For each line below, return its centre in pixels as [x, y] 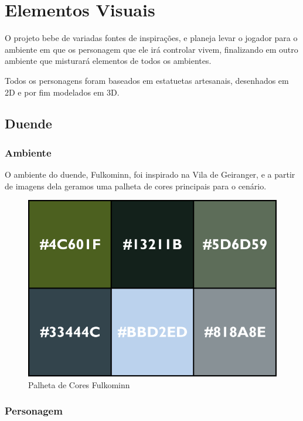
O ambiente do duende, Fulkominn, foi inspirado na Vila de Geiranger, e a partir [150, 174]
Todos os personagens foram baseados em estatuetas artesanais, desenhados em [147, 80]
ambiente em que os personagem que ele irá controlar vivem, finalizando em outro [151, 49]
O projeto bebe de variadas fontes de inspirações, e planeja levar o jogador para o [151, 38]
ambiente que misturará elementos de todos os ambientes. [108, 61]
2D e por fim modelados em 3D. [62, 92]
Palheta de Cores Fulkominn [79, 384]
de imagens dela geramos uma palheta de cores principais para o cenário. [136, 186]
